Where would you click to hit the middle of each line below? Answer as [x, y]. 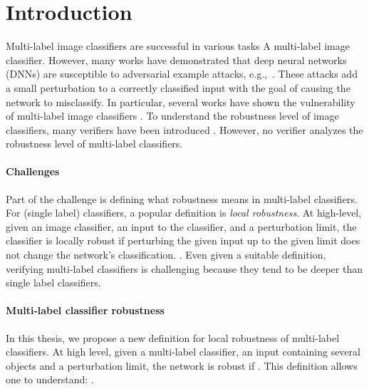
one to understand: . [50, 379]
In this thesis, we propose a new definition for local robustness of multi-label [173, 337]
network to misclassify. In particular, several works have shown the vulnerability [181, 102]
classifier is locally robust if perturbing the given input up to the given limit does [183, 240]
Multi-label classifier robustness [85, 310]
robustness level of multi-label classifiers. [94, 144]
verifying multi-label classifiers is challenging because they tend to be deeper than [184, 268]
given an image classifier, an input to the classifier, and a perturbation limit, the [181, 226]
